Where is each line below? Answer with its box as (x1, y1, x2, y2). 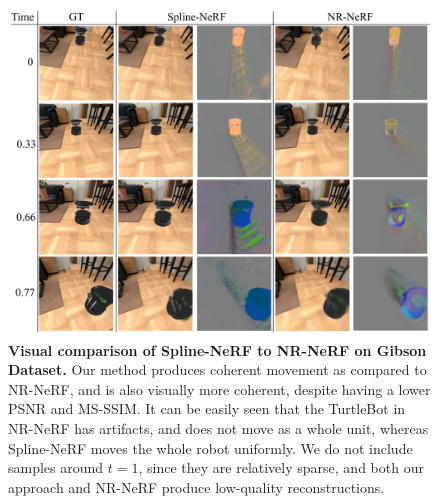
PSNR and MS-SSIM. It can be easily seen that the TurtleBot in (8, 398, 406, 419)
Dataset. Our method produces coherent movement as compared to (8, 359, 427, 380)
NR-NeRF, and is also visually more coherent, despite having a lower (8, 378, 431, 399)
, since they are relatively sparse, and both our (138, 457, 424, 478)
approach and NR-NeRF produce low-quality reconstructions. (8, 476, 385, 497)
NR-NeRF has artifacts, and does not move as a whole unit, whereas (8, 417, 429, 438)
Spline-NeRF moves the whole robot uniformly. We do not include (8, 437, 413, 458)
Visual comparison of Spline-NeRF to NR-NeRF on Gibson (8, 339, 427, 360)
